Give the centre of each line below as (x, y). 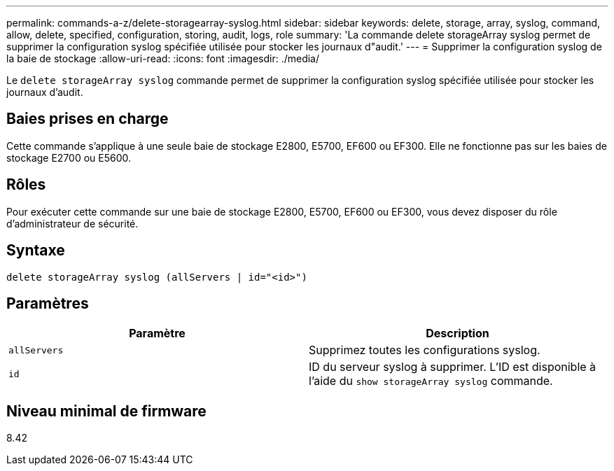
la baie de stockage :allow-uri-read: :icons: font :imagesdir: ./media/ (163, 58)
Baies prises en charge (88, 119)
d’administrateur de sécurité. (72, 223)
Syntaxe (36, 251)
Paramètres (48, 303)
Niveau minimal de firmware (106, 411)
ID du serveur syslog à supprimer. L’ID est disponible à (453, 367)
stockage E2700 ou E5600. (69, 157)
